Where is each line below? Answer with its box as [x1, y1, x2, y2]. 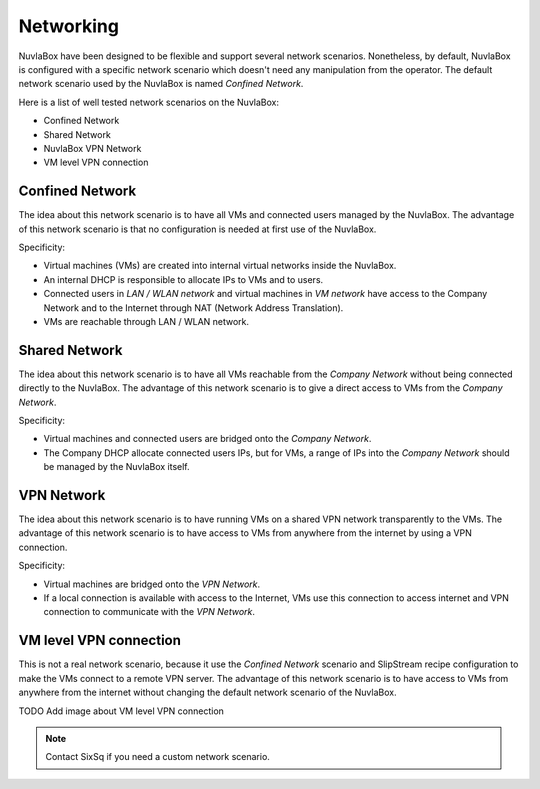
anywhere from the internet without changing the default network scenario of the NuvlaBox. [18, 686, 397, 699]
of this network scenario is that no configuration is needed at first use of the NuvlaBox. [18, 223, 377, 235]
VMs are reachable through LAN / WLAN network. [43, 315, 250, 327]
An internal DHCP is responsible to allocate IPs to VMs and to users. [43, 273, 324, 285]
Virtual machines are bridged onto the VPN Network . [43, 578, 261, 590]
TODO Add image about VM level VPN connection [18, 705, 225, 717]
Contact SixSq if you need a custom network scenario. [45, 751, 270, 763]
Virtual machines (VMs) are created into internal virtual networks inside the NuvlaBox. [43, 260, 397, 272]
